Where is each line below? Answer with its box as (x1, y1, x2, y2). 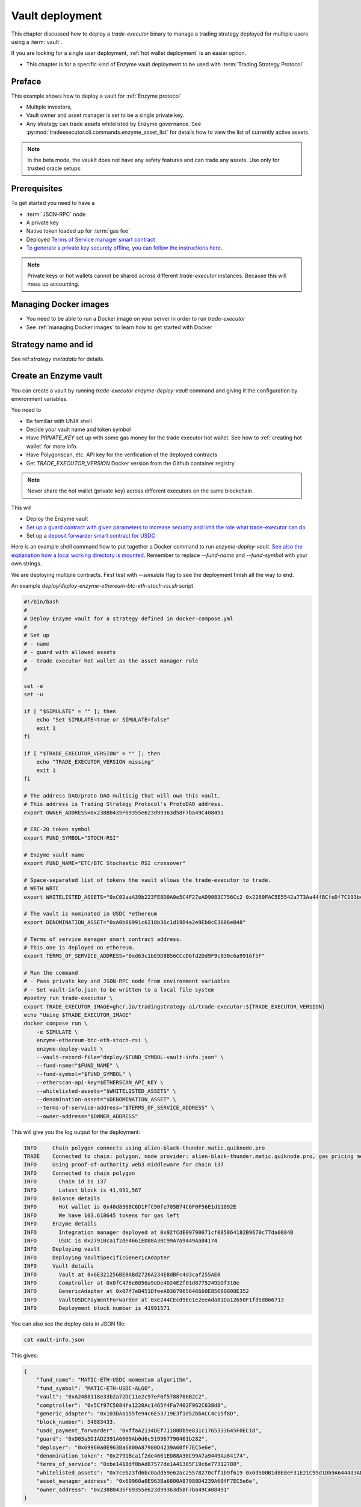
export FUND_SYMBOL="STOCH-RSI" (23, 834, 120, 841)
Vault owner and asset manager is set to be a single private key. (26, 112, 185, 119)
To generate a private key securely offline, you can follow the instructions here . (26, 244, 223, 251)
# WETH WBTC (23, 885, 60, 892)
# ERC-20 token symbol (23, 826, 91, 833)
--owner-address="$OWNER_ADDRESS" (36, 1113, 138, 1119)
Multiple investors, (26, 103, 72, 111)
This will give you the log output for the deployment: (11, 1128, 141, 1136)
